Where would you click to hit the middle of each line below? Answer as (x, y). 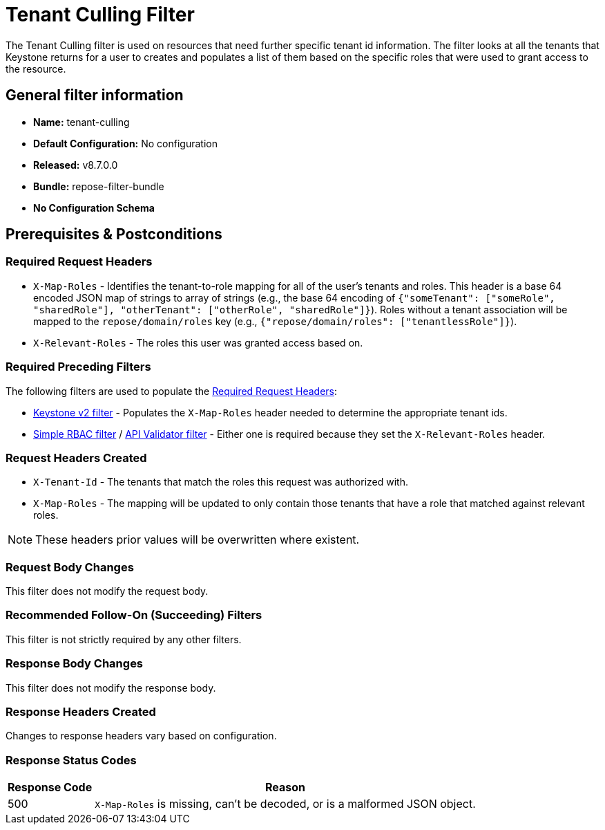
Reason (285, 787)
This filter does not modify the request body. (107, 591)
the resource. (36, 68)
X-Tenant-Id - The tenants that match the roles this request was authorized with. (221, 482)
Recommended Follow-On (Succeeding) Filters (134, 615)
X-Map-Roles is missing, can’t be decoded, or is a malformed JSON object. (285, 804)
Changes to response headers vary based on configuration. (141, 736)
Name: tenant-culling (81, 122)
